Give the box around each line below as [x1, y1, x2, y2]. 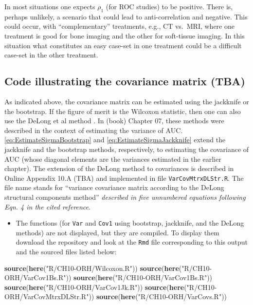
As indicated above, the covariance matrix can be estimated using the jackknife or [4, 96, 249, 106]
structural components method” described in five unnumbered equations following [4, 191, 246, 202]
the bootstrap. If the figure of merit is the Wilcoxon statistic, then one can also [4, 106, 241, 116]
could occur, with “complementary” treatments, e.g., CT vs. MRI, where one [4, 21, 235, 31]
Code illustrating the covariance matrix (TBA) [4, 74, 246, 89]
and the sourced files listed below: [16, 247, 117, 257]
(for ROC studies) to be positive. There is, [106, 1, 233, 11]
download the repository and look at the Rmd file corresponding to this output [16, 237, 248, 247]
